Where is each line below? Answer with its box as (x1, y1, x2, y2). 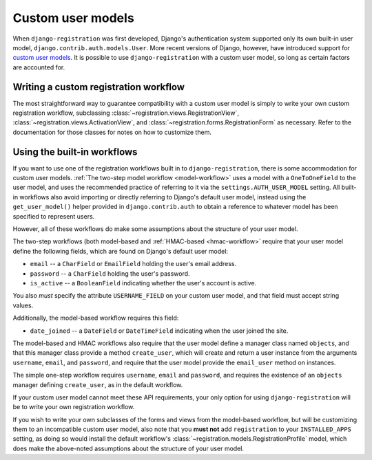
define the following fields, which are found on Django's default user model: (12, 247, 229, 255)
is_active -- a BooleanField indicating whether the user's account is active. (30, 279, 257, 287)
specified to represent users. (12, 212, 95, 220)
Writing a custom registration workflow (12, 81, 185, 93)
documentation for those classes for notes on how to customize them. (12, 128, 211, 136)
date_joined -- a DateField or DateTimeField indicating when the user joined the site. (30, 327, 289, 335)
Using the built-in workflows (12, 146, 138, 157)
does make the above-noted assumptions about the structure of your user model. (12, 444, 245, 452)
